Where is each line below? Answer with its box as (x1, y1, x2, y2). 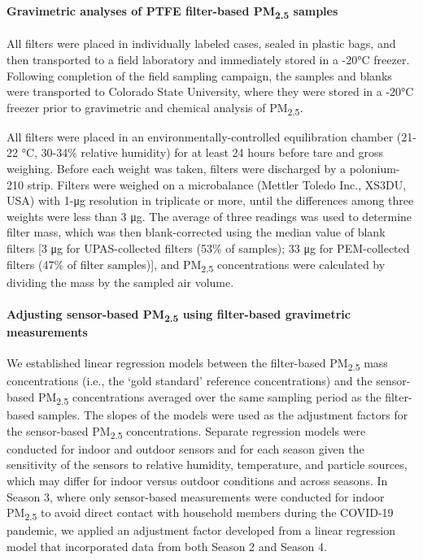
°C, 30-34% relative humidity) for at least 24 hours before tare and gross (21, 144, 384, 161)
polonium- (349, 160, 400, 177)
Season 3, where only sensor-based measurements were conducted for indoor (7, 488, 385, 505)
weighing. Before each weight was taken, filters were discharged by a (7, 160, 347, 177)
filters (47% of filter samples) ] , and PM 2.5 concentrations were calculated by (7, 255, 386, 275)
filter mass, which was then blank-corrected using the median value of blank (7, 224, 386, 241)
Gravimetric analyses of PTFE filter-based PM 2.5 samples (7, 2, 338, 21)
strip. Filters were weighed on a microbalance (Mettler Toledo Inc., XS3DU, (27, 176, 407, 193)
